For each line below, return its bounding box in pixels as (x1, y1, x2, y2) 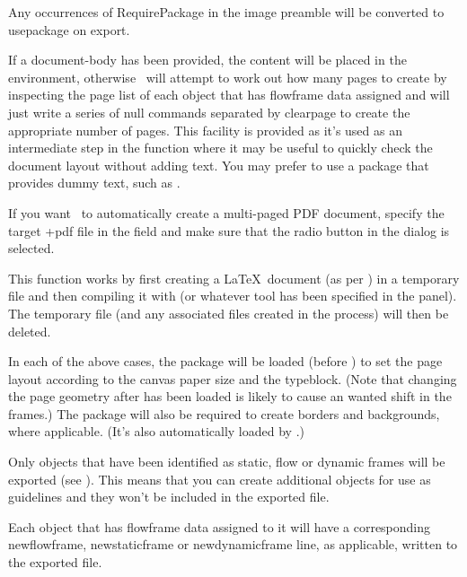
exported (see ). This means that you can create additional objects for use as (8, 469, 431, 488)
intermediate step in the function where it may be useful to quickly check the (8, 138, 433, 157)
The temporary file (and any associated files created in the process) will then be (8, 303, 449, 322)
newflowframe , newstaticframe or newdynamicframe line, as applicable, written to (8, 535, 458, 554)
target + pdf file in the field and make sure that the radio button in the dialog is (8, 221, 450, 240)
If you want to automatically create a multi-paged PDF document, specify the (8, 203, 445, 222)
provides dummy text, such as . (8, 173, 181, 192)
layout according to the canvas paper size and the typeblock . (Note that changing (8, 369, 457, 388)
